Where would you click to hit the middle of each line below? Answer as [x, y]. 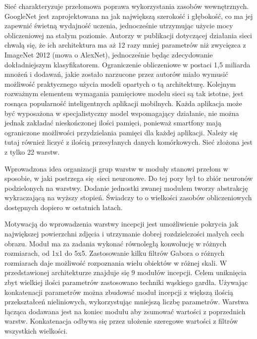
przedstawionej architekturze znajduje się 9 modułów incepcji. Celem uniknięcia [126, 272]
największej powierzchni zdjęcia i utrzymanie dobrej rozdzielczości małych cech [124, 234]
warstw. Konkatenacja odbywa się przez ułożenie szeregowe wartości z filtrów [121, 321]
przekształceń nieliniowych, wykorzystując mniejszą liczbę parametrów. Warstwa [127, 302]
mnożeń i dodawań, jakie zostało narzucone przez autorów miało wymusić [116, 74]
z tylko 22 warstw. [32, 151]
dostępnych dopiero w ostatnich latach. [64, 207]
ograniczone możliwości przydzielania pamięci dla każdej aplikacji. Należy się [121, 132]
